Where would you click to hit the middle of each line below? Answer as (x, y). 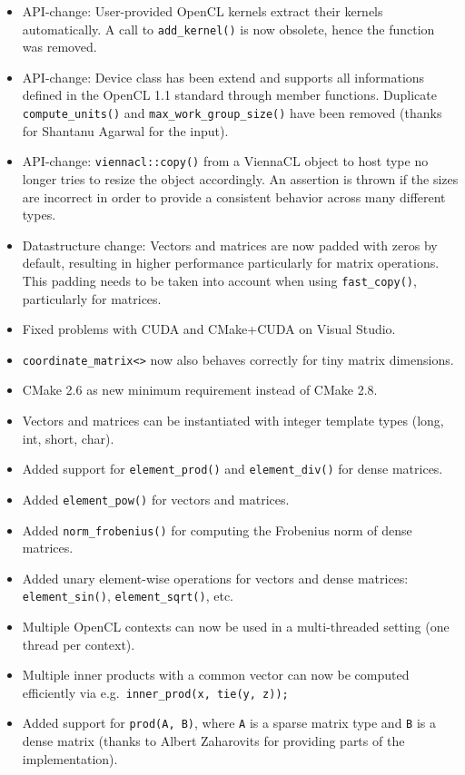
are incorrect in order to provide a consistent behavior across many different (234, 196)
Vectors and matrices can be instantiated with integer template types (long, (233, 420)
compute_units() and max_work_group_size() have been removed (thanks (232, 113)
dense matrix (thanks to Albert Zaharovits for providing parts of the (213, 741)
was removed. (59, 47)
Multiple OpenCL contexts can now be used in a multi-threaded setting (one (236, 626)
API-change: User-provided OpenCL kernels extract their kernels (203, 11)
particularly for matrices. (92, 298)
